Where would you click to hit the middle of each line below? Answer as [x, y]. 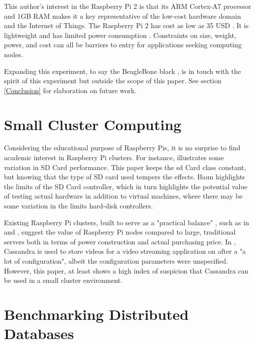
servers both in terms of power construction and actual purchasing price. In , [120, 241]
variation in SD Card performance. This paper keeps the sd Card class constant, [125, 167]
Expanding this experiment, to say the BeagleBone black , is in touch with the [123, 71]
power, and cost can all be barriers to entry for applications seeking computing [123, 45]
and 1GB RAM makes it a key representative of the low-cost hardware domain [123, 16]
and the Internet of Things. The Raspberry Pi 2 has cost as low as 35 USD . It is [127, 25]
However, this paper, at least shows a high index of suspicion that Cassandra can [126, 270]
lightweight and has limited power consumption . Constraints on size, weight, [120, 35]
